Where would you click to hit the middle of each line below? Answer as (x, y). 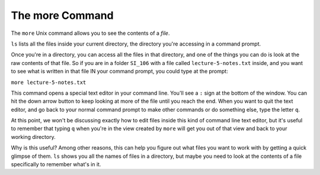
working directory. (33, 137)
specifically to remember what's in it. (56, 164)
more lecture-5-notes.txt (49, 82)
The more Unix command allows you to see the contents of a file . (90, 33)
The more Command (62, 15)
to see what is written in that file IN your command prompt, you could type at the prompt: (119, 72)
